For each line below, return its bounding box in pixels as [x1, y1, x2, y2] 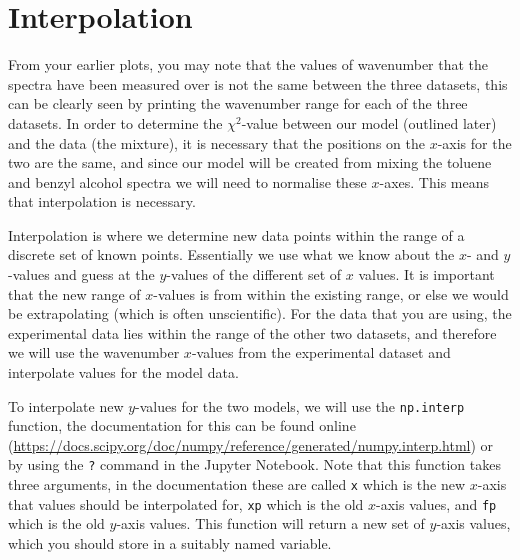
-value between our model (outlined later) [241, 112, 497, 133]
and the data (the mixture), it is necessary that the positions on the [8, 132, 425, 153]
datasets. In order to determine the [8, 112, 223, 133]
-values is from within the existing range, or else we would [153, 283, 509, 304]
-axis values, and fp [376, 493, 497, 514]
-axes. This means [379, 171, 489, 192]
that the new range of [8, 283, 141, 304]
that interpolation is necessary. [8, 191, 196, 212]
